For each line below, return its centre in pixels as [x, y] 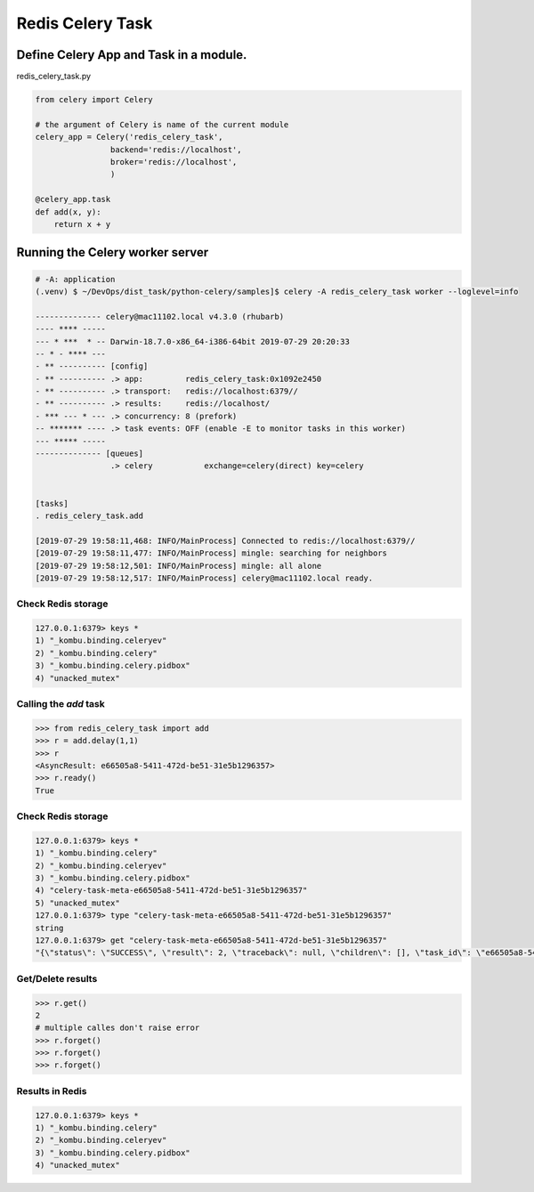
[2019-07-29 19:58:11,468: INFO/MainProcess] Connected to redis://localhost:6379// [225, 540]
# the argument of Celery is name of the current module [162, 124]
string [49, 928]
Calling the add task [61, 703]
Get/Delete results [57, 978]
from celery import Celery [94, 100]
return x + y [82, 224]
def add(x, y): [68, 212]
